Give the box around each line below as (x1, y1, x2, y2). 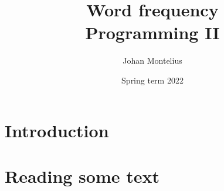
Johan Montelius (123, 54, 182, 67)
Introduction (5, 118, 109, 142)
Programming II (85, 20, 220, 44)
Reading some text (5, 164, 160, 187)
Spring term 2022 (121, 74, 184, 86)
